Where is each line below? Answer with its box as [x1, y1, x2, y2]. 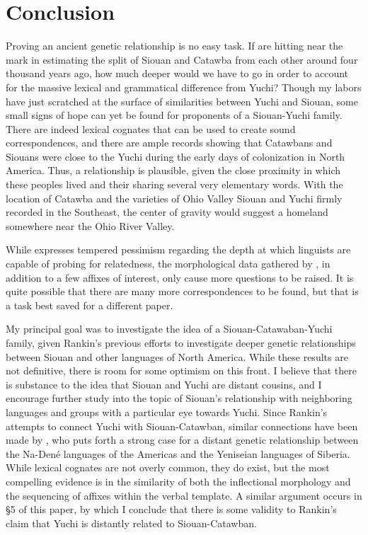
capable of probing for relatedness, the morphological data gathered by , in [6, 256, 330, 271]
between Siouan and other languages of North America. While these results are [6, 349, 348, 364]
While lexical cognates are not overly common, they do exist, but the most [6, 460, 330, 475]
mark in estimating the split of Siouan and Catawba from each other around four [6, 52, 358, 67]
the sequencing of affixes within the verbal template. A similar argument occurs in [6, 488, 362, 502]
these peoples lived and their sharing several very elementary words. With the [6, 177, 343, 192]
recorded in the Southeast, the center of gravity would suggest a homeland [6, 205, 328, 219]
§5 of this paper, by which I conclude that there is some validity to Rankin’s [6, 502, 337, 517]
